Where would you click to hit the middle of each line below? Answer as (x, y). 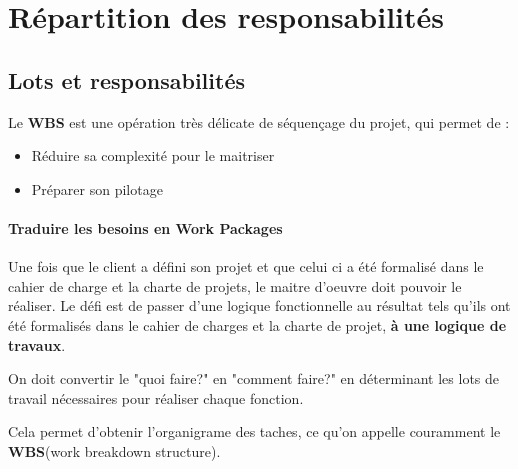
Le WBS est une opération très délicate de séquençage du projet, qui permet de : (259, 121)
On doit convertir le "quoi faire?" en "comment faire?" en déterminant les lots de (254, 378)
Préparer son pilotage (97, 188)
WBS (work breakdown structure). (114, 450)
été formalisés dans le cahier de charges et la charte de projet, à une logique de (257, 324)
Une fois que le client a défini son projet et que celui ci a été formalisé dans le (246, 266)
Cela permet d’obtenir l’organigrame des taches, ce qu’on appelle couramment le (254, 431)
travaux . (37, 344)
